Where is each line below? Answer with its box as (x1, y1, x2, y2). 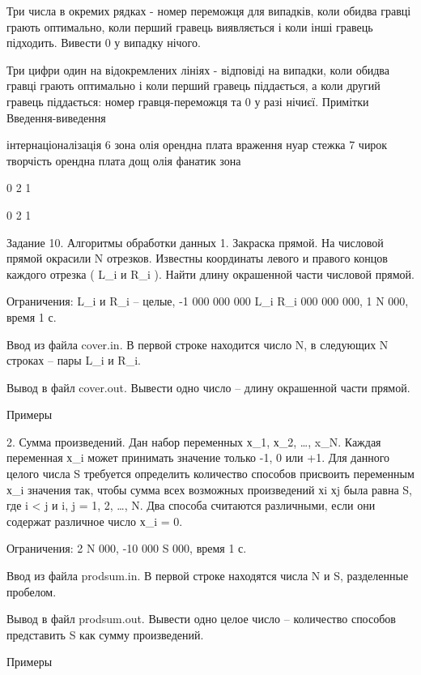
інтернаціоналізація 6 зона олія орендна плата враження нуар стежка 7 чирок (6, 136, 388, 153)
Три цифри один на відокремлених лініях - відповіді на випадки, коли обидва (6, 61, 390, 78)
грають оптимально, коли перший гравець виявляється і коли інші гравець (6, 18, 373, 35)
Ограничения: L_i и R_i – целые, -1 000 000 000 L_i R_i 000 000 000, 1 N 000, (6, 293, 409, 310)
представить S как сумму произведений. (6, 626, 204, 643)
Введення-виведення (6, 109, 106, 126)
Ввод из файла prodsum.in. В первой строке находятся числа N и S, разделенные (6, 567, 409, 584)
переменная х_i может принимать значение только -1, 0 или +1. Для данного (6, 449, 390, 466)
